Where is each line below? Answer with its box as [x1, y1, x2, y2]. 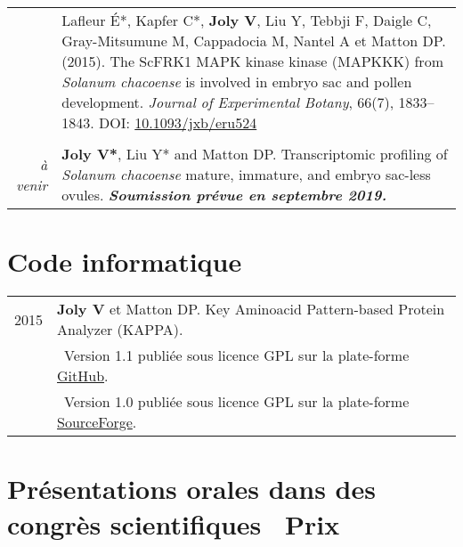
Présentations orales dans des [7, 470, 376, 507]
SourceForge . [57, 412, 137, 433]
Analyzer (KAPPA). [57, 319, 183, 340]
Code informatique [7, 243, 242, 280]
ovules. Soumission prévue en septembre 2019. [61, 184, 387, 205]
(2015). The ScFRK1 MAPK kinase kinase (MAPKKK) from [61, 51, 443, 71]
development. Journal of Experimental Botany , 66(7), [61, 92, 394, 112]
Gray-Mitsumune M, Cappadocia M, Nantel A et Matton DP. [61, 30, 446, 51]
